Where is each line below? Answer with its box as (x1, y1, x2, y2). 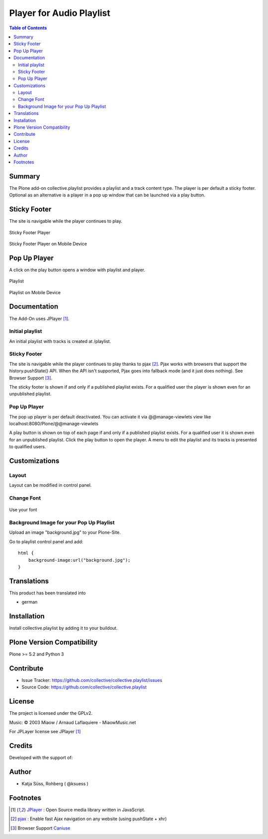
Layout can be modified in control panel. (9, 482, 92, 488)
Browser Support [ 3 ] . (9, 375, 53, 381)
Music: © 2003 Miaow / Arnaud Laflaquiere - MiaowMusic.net (9, 719, 136, 725)
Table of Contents (9, 25, 47, 31)
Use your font (9, 507, 37, 513)
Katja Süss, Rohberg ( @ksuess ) (21, 780, 89, 786)
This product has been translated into (9, 589, 86, 596)
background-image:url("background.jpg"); (28, 557, 131, 563)
